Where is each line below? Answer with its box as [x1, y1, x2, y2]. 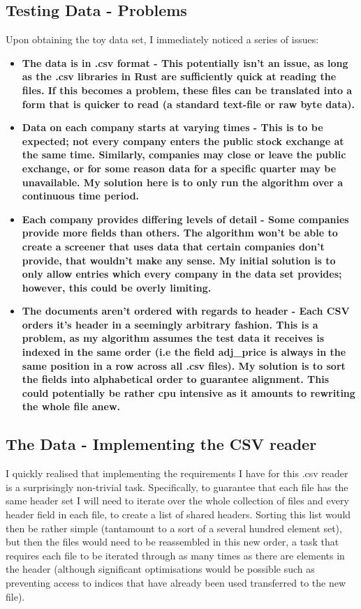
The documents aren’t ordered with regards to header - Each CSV [22, 303, 350, 318]
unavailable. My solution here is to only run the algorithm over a [22, 174, 343, 189]
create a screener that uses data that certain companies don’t [22, 239, 325, 253]
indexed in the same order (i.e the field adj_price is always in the [22, 345, 346, 359]
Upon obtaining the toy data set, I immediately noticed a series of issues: [6, 32, 319, 47]
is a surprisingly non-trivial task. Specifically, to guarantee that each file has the [6, 479, 348, 494]
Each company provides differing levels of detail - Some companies [22, 211, 349, 226]
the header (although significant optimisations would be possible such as [6, 562, 315, 576]
